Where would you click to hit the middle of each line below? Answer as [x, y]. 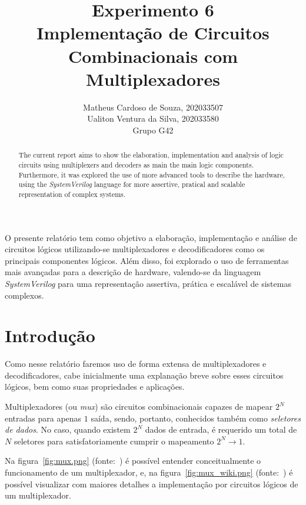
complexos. [24, 295]
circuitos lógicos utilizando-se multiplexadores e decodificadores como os [135, 249]
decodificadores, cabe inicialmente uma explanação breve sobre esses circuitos [144, 375]
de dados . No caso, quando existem [68, 429]
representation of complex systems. [72, 194]
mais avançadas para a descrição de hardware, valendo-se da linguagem [133, 272]
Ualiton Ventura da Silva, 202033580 [153, 118]
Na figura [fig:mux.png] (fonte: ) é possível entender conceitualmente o [133, 461]
